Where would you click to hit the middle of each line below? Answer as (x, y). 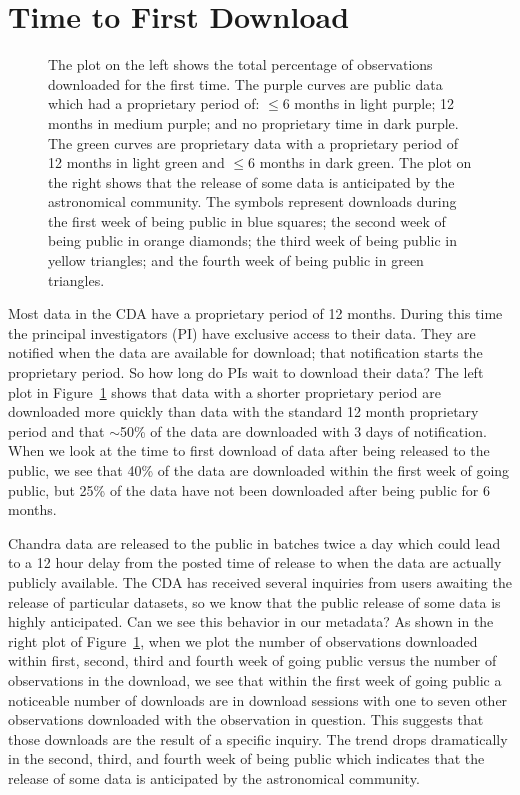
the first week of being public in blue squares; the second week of (247, 220)
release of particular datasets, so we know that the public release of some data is (254, 601)
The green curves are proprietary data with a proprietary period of (253, 142)
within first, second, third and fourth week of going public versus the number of (252, 660)
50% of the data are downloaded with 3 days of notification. (303, 430)
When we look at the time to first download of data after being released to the (249, 450)
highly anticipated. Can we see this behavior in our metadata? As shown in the (251, 621)
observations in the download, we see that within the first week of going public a (255, 679)
